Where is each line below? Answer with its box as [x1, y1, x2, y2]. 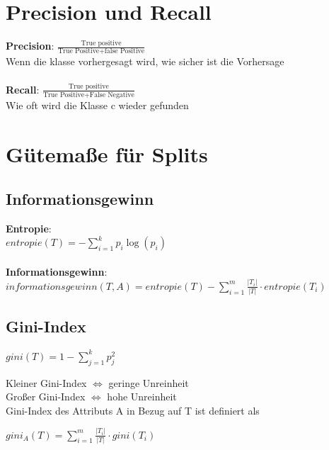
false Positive [104, 47, 145, 55]
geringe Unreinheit [108, 375, 189, 390]
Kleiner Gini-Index [6, 375, 87, 390]
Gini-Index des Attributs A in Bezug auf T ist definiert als [6, 403, 260, 417]
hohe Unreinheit [107, 389, 177, 404]
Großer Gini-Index [6, 389, 86, 404]
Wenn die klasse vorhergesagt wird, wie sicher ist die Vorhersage [6, 54, 284, 69]
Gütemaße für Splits [6, 139, 208, 168]
